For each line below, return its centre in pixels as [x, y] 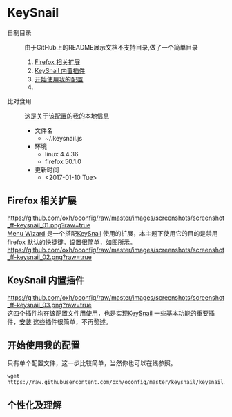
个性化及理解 [35, 405]
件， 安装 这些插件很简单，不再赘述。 [59, 321]
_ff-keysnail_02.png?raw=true [49, 257]
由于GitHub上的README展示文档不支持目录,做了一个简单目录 [111, 47]
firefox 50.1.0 [63, 161]
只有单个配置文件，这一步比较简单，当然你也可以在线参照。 [92, 363]
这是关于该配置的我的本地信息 [67, 116]
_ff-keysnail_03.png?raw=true [49, 305]
